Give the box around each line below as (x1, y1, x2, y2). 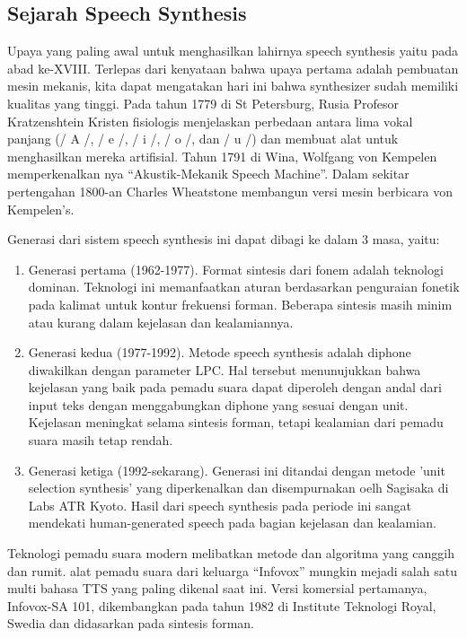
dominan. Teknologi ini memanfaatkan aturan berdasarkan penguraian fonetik (28, 277, 460, 296)
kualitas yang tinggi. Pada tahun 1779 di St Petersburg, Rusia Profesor (7, 93, 400, 112)
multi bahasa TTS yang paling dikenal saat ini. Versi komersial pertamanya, (7, 579, 427, 598)
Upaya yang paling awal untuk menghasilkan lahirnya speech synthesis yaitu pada (7, 41, 459, 60)
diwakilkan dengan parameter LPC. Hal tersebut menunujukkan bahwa (28, 360, 421, 379)
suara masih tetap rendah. (28, 431, 173, 450)
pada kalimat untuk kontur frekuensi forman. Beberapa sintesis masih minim (28, 294, 453, 313)
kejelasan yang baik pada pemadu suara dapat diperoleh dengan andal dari (28, 378, 442, 397)
